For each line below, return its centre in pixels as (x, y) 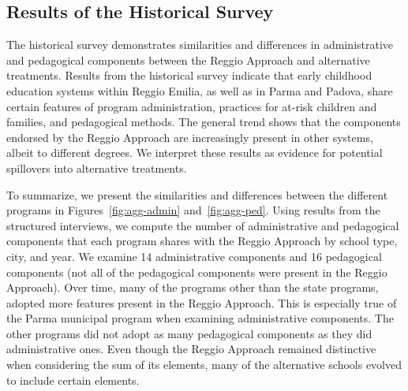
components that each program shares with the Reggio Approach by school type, (202, 241)
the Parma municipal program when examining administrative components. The (200, 318)
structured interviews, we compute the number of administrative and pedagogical (203, 225)
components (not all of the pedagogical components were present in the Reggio (197, 272)
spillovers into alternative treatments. (97, 168)
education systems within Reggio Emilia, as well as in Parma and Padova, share (200, 90)
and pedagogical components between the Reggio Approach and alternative (188, 60)
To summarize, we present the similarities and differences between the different (197, 194)
